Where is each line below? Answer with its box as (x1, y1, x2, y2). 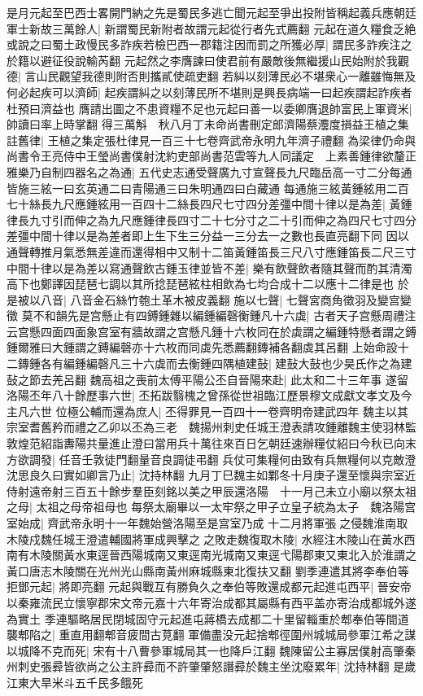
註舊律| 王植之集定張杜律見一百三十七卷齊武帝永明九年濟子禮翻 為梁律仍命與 (7, 131, 416, 148)
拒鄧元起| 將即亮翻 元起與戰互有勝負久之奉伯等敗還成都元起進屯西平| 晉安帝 (7, 578, 412, 595)
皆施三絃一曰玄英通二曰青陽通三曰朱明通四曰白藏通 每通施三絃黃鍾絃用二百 (7, 179, 409, 196)
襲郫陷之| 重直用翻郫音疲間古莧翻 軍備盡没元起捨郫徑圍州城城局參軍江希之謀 (7, 626, 416, 643)
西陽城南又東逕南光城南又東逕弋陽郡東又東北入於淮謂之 (120, 546, 416, 563)
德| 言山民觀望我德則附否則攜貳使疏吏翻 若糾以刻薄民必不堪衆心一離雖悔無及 (7, 68, 416, 85)
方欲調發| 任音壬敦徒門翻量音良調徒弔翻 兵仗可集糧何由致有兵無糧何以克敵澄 (7, 450, 416, 467)
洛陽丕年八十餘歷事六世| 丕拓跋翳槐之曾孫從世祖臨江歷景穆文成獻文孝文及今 (7, 387, 412, 404)
